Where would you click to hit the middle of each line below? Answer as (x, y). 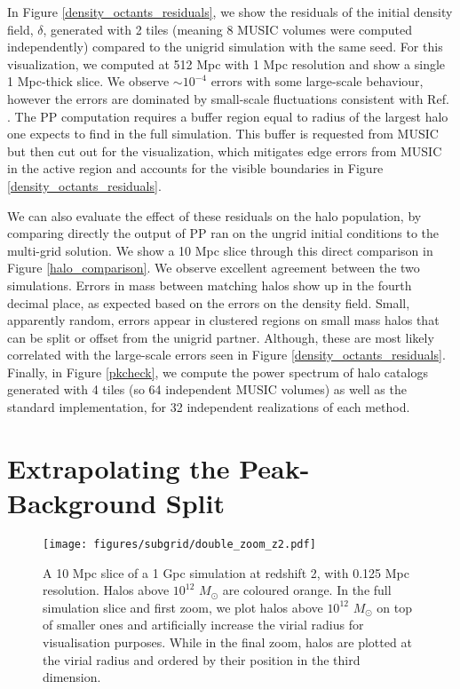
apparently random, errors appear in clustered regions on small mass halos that (223, 320)
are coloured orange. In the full (307, 590)
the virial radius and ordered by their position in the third (202, 659)
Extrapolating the (119, 467)
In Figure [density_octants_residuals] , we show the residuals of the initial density (230, 12)
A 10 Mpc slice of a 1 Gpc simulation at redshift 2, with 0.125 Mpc (226, 572)
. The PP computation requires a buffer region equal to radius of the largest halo (228, 116)
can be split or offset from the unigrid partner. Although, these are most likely (221, 337)
